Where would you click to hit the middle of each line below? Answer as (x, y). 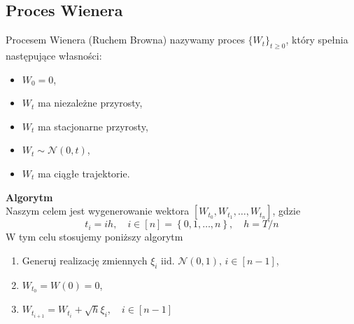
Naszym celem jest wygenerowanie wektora (98, 211)
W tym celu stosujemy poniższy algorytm (94, 237)
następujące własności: (54, 55)
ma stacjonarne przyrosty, (93, 126)
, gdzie (286, 211)
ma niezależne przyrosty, (90, 103)
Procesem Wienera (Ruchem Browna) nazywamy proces (125, 40)
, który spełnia (317, 40)
